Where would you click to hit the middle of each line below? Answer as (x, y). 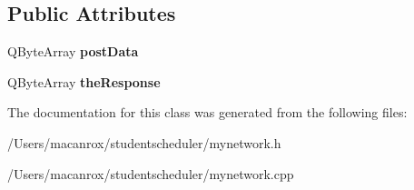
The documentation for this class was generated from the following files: (207, 112)
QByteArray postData (73, 51)
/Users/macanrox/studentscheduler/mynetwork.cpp (151, 173)
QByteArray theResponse (84, 81)
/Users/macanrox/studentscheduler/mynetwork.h (144, 142)
